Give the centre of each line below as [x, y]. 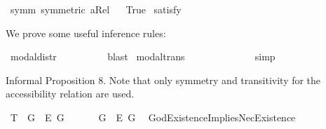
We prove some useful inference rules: [86, 33]
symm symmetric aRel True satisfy [96, 9]
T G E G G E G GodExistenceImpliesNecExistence [153, 117]
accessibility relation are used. [70, 94]
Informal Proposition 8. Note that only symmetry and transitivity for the [163, 80]
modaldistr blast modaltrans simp [143, 56]
